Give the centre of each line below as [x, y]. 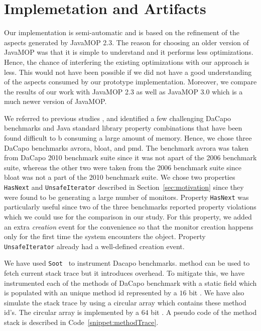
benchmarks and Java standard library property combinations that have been [123, 128]
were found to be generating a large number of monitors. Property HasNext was [126, 197]
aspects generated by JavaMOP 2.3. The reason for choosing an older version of [126, 42]
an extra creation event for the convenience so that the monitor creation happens [129, 226]
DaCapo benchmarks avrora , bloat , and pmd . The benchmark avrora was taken [126, 147]
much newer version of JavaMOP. [55, 101]
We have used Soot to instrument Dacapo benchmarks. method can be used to [127, 263]
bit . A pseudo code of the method [204, 312]
